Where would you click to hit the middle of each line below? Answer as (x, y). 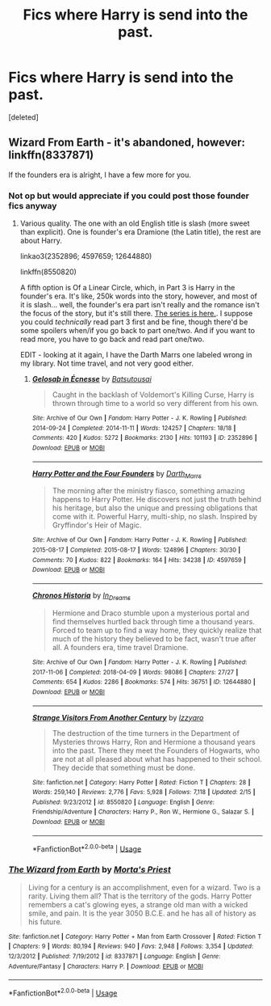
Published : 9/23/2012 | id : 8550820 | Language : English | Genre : (123, 802)
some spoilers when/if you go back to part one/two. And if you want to (138, 331)
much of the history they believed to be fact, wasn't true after (154, 638)
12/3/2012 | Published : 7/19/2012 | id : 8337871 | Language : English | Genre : (115, 957)
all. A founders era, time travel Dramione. (120, 647)
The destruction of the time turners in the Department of (146, 733)
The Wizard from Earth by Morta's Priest (90, 869)
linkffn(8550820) (48, 272)
